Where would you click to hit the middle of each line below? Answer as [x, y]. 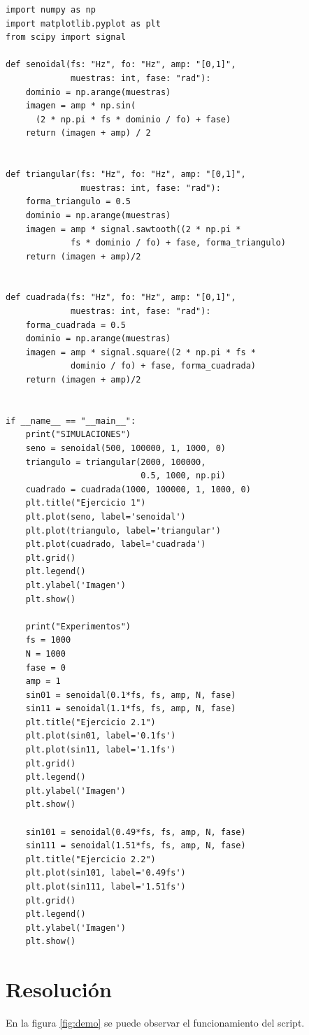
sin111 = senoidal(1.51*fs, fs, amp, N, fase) [136, 846]
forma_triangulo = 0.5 [78, 202]
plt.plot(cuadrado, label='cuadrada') [116, 544]
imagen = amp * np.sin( [81, 106]
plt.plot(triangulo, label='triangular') [123, 530]
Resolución [59, 989]
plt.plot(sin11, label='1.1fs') [101, 750]
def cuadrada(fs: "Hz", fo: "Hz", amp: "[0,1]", [121, 298]
